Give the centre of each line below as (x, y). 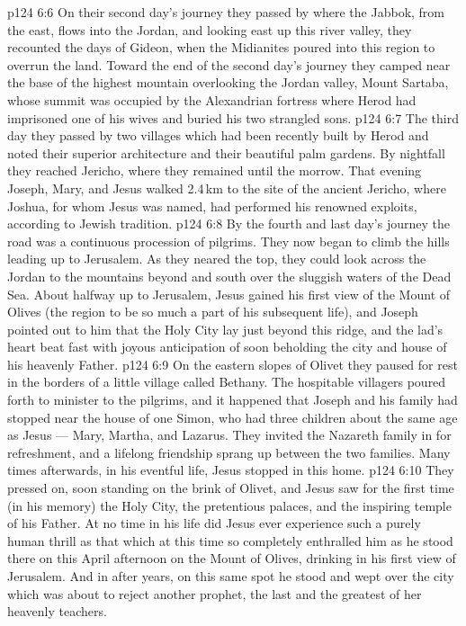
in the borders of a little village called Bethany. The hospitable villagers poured (227, 382)
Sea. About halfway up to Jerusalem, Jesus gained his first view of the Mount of (229, 294)
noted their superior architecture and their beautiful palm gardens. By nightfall (226, 152)
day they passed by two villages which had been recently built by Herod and (218, 135)
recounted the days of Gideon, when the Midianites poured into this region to (221, 47)
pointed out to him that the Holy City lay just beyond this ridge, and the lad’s (225, 329)
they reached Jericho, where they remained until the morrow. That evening (215, 170)
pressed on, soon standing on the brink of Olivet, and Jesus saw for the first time (231, 488)
